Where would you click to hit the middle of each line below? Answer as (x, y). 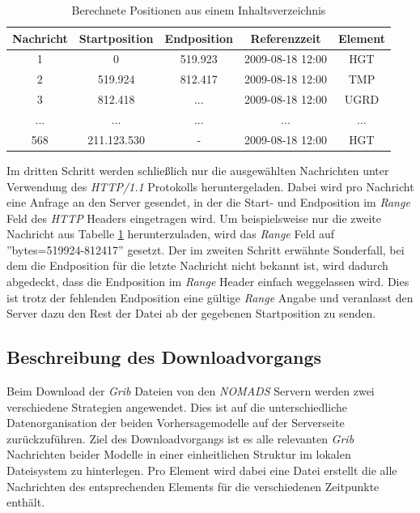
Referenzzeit (286, 38)
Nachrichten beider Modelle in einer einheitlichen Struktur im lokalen (179, 454)
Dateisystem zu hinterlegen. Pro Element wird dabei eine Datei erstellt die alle (202, 470)
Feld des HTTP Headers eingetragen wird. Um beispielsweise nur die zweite (194, 218)
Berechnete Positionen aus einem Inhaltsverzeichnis (199, 10)
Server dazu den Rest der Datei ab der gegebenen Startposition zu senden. (191, 313)
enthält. (26, 502)
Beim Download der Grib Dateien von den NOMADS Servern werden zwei (191, 391)
